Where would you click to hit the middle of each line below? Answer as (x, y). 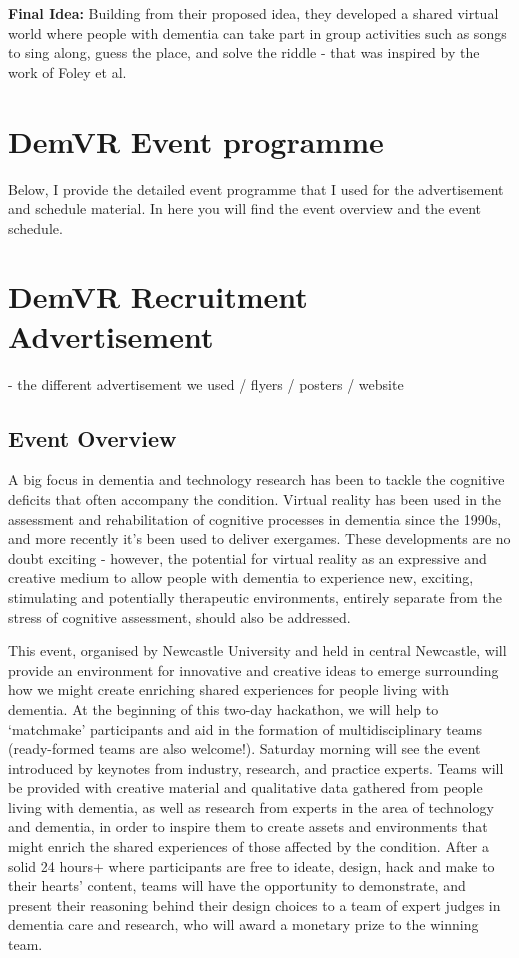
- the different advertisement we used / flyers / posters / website (206, 383)
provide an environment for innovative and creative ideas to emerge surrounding (253, 669)
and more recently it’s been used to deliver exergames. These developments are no (259, 538)
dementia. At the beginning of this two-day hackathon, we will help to (223, 708)
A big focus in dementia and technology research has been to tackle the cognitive (256, 479)
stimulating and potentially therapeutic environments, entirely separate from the (255, 596)
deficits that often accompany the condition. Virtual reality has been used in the (255, 498)
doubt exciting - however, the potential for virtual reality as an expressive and (247, 557)
